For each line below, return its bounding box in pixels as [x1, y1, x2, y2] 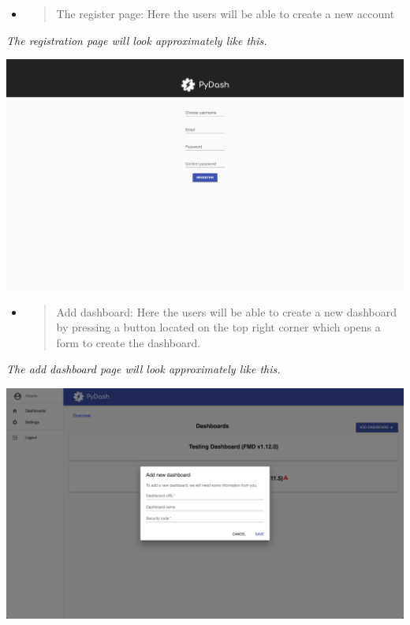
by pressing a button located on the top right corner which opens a [56, 319, 381, 335]
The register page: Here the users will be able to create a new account [56, 6, 395, 21]
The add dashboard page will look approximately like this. [6, 361, 281, 377]
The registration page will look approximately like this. [6, 32, 267, 48]
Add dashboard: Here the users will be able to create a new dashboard [56, 303, 397, 320]
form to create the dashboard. [56, 334, 201, 350]
